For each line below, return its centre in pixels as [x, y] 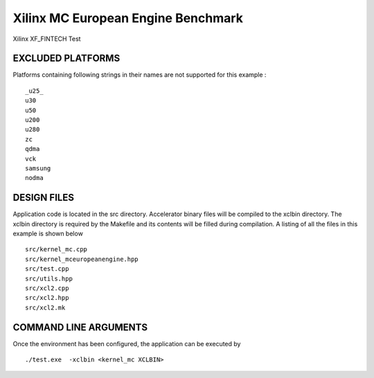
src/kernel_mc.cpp [56, 250]
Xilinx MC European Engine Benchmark [128, 18]
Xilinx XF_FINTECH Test [47, 39]
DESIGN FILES [43, 198]
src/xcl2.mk [45, 307]
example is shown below [48, 234]
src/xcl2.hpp [47, 298]
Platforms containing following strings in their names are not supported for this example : [140, 75]
